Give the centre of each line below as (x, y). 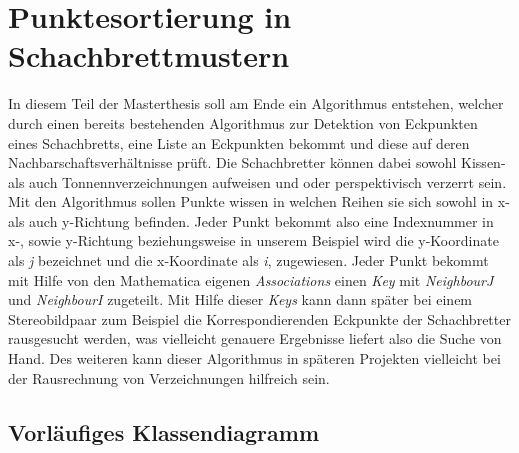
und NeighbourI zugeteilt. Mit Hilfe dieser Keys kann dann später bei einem (240, 299)
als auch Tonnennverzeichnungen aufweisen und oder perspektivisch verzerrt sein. (257, 181)
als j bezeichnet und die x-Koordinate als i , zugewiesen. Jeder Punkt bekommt (248, 260)
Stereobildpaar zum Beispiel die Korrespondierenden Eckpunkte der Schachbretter (259, 318)
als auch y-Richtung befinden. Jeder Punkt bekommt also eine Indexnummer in (251, 220)
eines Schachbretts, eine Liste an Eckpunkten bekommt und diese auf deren (239, 142)
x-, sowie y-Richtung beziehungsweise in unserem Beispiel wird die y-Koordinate (253, 240)
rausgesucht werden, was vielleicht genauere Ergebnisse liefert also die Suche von (255, 338)
